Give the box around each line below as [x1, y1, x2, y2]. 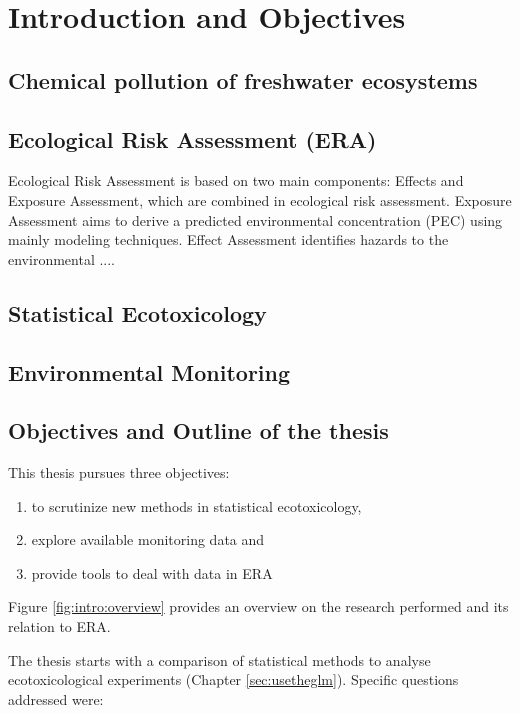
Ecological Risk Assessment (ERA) [8, 123, 377, 154]
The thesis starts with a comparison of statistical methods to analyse [8, 649, 431, 670]
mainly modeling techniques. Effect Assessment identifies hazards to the [8, 229, 449, 250]
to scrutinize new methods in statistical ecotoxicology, [31, 495, 362, 516]
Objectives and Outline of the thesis [8, 415, 389, 446]
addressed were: [8, 688, 104, 709]
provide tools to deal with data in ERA [31, 562, 273, 583]
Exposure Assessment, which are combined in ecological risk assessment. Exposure [8, 189, 512, 210]
